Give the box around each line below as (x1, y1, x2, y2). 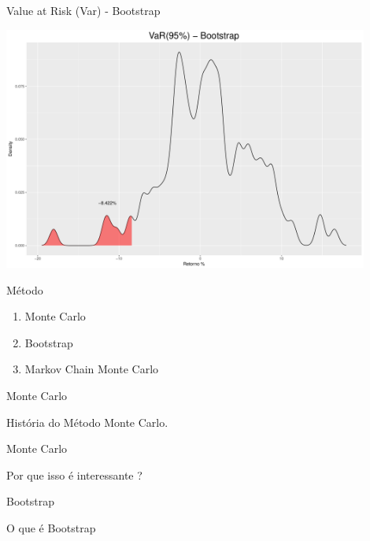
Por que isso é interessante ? (6, 466, 142, 483)
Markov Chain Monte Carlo (24, 361, 159, 377)
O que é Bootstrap (6, 519, 96, 535)
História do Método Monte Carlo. (6, 413, 168, 430)
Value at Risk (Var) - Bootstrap (6, 2, 161, 18)
